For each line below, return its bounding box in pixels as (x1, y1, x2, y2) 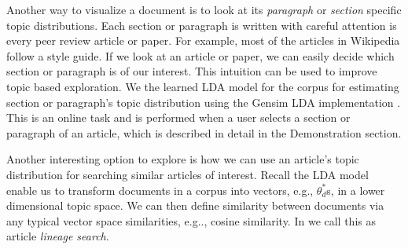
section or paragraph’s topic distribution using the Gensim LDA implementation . (6, 93, 401, 110)
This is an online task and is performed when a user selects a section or (6, 109, 351, 126)
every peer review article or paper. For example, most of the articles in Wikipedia (6, 32, 400, 49)
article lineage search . (6, 228, 109, 244)
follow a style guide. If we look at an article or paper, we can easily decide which (6, 47, 395, 64)
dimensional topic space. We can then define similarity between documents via (6, 197, 384, 214)
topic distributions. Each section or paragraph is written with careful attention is (6, 16, 397, 33)
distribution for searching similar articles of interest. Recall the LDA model (6, 166, 369, 182)
